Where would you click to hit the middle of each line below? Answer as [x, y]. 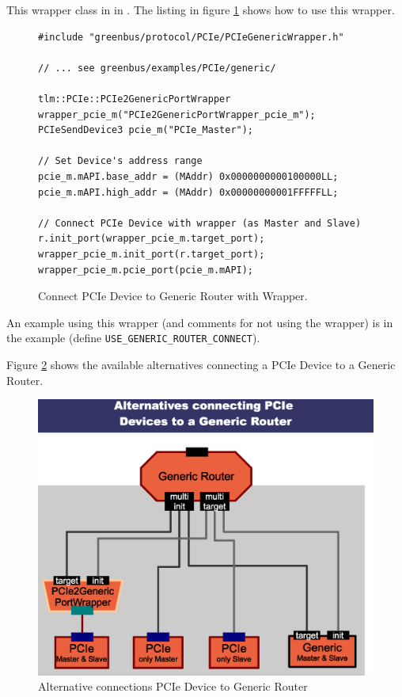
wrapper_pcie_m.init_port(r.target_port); [152, 254]
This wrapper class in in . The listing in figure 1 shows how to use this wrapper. [201, 10]
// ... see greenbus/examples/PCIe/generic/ [157, 68]
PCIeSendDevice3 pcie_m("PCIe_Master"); [146, 130]
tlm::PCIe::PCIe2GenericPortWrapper [135, 99]
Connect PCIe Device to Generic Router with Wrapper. [173, 296]
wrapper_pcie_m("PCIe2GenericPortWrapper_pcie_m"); [177, 114]
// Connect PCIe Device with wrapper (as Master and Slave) [200, 223]
